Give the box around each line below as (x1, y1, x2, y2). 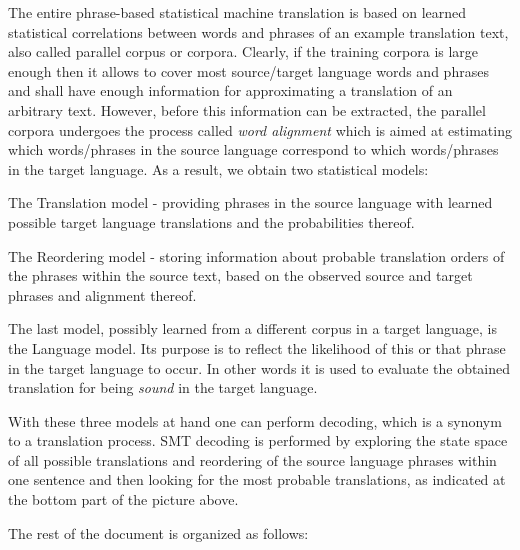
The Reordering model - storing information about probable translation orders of (8, 245, 505, 266)
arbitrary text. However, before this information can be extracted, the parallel (8, 99, 486, 120)
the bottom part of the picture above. (8, 489, 239, 510)
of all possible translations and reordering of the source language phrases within (8, 449, 497, 470)
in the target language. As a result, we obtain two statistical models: (8, 158, 429, 179)
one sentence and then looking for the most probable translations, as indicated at (8, 469, 506, 490)
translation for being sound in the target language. (8, 377, 318, 398)
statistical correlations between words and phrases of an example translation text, (8, 21, 509, 42)
